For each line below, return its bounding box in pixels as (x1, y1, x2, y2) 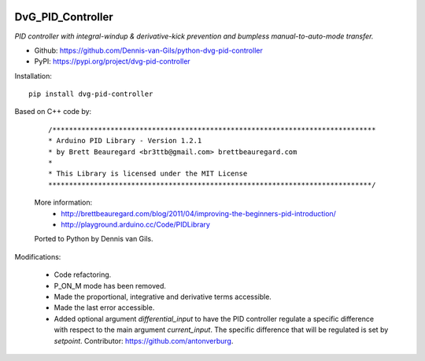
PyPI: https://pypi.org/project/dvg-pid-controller (34, 57, 190, 66)
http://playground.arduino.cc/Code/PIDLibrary (61, 219, 210, 229)
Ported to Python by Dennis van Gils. (34, 234, 153, 244)
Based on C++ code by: (14, 107, 92, 116)
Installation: (14, 71, 53, 80)
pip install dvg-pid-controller (28, 90, 153, 98)
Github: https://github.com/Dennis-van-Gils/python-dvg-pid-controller (34, 46, 263, 55)
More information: (34, 197, 93, 208)
